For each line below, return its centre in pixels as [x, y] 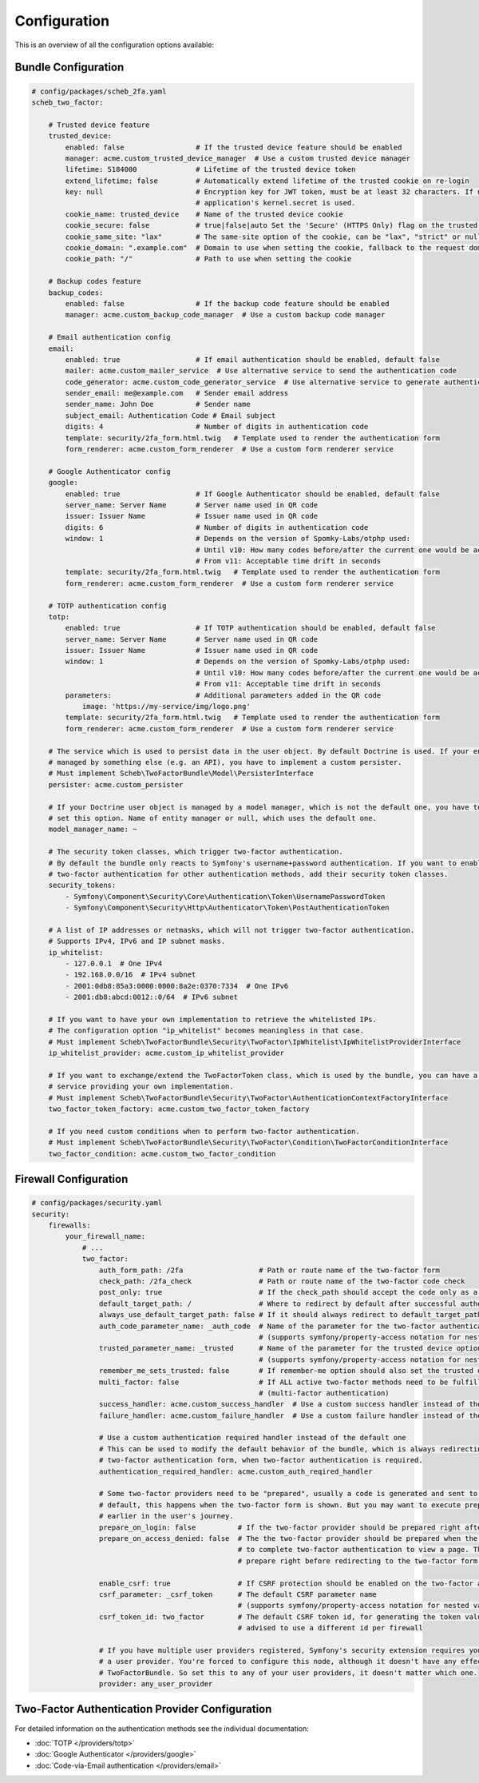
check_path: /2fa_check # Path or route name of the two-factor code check [282, 1281]
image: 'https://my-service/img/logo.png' [166, 706]
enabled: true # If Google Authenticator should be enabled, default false [253, 494]
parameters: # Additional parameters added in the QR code [223, 695]
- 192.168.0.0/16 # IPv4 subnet [131, 975]
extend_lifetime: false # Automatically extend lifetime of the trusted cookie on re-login [267, 181]
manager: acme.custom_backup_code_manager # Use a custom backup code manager [225, 315]
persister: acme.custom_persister [116, 784]
